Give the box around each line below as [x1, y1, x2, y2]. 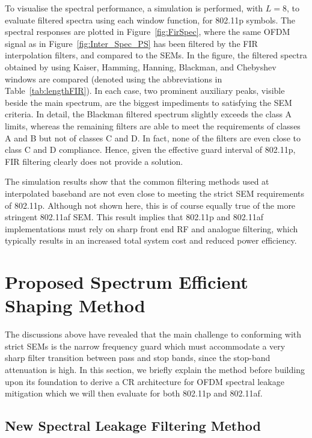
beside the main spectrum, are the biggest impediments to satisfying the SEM [5, 96, 292, 108]
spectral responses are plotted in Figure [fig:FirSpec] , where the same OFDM [5, 25, 290, 38]
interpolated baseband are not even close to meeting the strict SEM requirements [5, 187, 305, 199]
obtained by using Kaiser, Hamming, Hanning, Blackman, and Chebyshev [5, 60, 277, 73]
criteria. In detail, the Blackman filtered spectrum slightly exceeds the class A [5, 108, 292, 120]
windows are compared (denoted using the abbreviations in [5, 72, 222, 85]
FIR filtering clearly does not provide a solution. [5, 155, 183, 167]
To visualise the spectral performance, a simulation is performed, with [5, 2, 263, 14]
